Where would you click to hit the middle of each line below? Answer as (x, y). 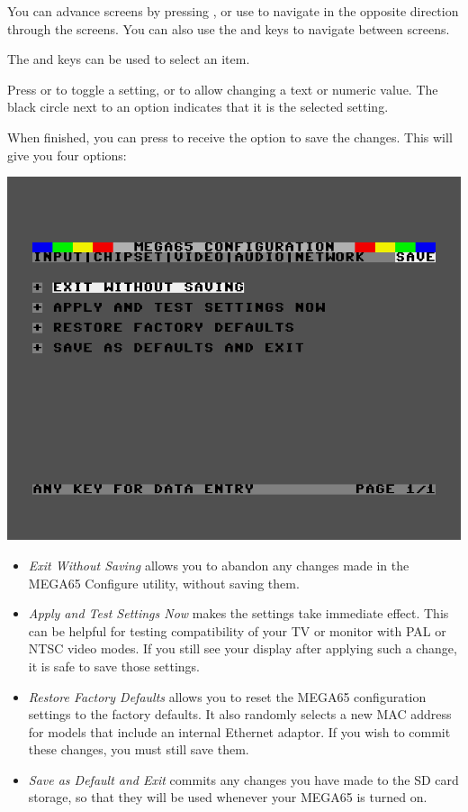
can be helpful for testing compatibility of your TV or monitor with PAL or (237, 630)
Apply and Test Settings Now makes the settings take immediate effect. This (238, 613)
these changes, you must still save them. (139, 749)
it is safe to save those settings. (114, 666)
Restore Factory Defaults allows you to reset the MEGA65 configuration (227, 696)
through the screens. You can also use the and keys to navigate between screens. (229, 28)
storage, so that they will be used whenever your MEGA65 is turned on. (228, 797)
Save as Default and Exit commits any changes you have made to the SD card (243, 779)
